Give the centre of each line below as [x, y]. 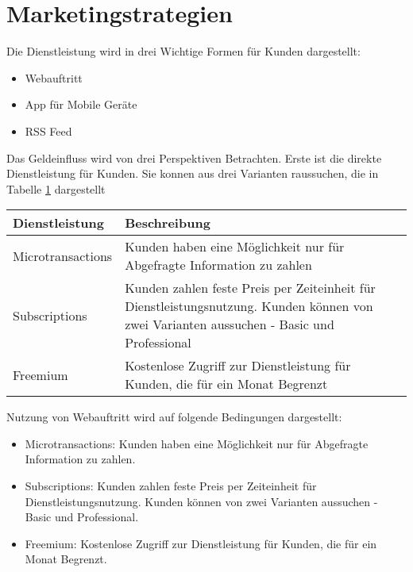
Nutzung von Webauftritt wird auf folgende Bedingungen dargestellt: [174, 417]
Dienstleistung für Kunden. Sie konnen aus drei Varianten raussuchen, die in [193, 173]
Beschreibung [168, 223]
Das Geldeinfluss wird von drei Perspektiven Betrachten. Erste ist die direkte [194, 157]
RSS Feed [48, 131]
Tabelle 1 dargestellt [56, 188]
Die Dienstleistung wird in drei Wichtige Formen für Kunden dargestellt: [183, 51]
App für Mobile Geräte [81, 104]
